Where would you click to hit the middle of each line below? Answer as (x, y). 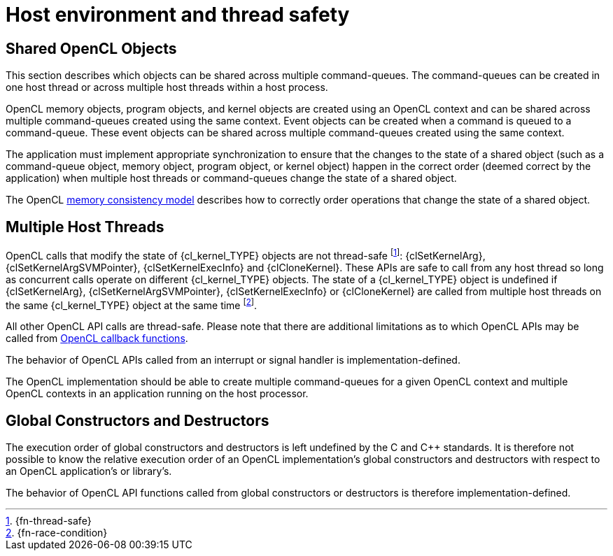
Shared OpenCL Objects (91, 48)
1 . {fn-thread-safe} (49, 521)
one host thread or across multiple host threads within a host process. (167, 87)
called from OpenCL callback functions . (97, 338)
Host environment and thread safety (178, 15)
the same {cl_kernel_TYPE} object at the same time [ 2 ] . (132, 304)
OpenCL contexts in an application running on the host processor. (157, 394)
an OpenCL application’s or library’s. (89, 471)
